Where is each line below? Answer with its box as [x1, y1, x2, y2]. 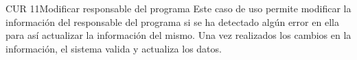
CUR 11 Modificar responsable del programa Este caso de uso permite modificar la [5, 1, 352, 15]
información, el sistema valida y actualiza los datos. [5, 41, 222, 55]
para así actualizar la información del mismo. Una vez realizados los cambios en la [5, 28, 352, 42]
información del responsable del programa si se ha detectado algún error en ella [5, 14, 339, 29]
